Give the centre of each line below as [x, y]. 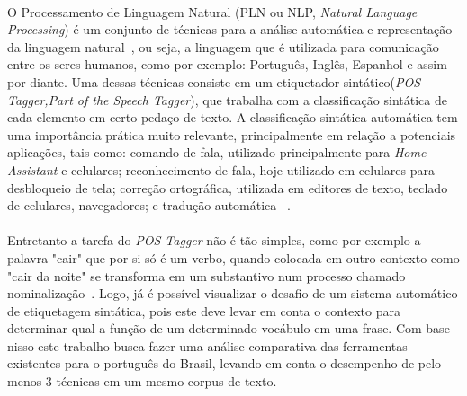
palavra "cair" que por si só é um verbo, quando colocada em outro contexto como [233, 257]
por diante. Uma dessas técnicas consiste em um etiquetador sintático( [202, 81]
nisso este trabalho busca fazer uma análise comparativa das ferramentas [207, 345]
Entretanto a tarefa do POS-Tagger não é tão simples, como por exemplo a [214, 240]
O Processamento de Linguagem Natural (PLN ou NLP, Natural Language [212, 11]
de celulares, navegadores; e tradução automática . [149, 205]
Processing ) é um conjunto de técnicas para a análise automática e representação [230, 29]
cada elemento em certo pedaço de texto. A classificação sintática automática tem [233, 117]
